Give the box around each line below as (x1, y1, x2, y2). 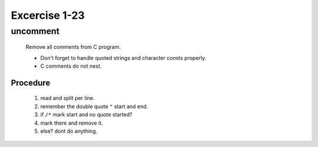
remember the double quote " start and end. (40, 103, 148, 110)
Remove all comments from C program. (25, 44, 121, 51)
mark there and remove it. (40, 119, 103, 126)
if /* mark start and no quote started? (40, 111, 132, 118)
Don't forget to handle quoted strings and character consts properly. (40, 54, 207, 61)
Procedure (11, 78, 51, 88)
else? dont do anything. (40, 127, 97, 135)
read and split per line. (40, 95, 95, 102)
